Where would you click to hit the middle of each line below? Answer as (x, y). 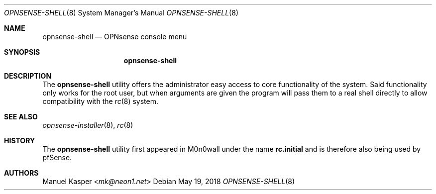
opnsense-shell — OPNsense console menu (115, 37)
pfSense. (57, 157)
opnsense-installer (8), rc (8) (88, 125)
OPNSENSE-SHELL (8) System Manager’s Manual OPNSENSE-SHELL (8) (121, 13)
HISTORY (20, 141)
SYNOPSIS (22, 52)
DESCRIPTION (28, 76)
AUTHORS (21, 173)
